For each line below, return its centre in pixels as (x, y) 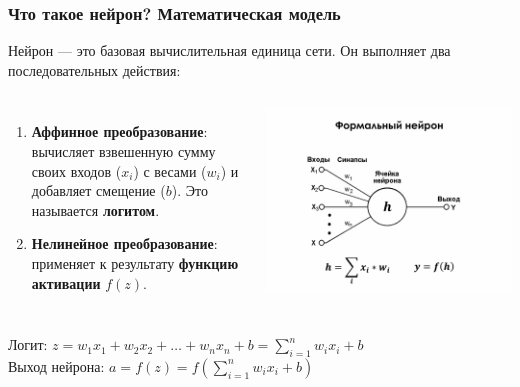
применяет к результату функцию (135, 262)
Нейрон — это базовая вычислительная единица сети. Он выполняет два (229, 50)
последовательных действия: (94, 69)
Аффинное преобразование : (119, 131)
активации (66, 282)
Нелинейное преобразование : (124, 243)
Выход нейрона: (56, 365)
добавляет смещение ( (98, 190)
